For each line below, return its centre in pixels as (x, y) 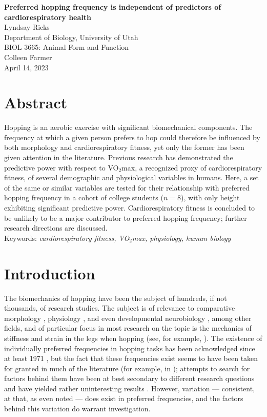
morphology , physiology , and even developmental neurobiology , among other (128, 318)
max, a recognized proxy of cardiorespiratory (192, 167)
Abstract (36, 102)
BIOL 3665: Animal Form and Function (67, 47)
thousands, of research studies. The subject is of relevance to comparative (120, 308)
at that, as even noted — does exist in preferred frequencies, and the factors (124, 398)
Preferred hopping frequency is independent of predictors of (113, 7)
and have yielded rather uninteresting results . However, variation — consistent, (130, 388)
